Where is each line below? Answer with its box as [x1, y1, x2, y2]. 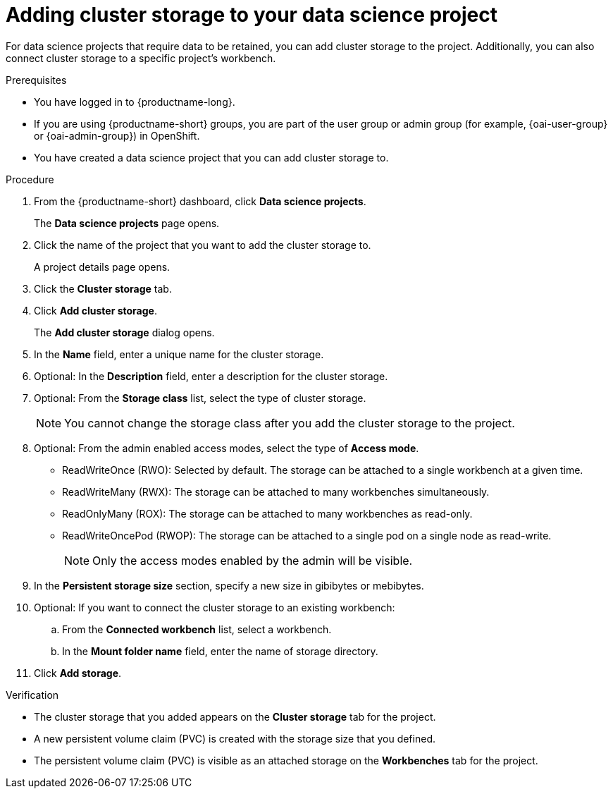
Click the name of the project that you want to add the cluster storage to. [34, 238, 371, 251]
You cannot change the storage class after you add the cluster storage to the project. [64, 415, 515, 430]
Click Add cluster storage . [34, 304, 157, 317]
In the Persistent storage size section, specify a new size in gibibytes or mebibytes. [34, 579, 424, 592]
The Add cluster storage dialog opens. [34, 326, 215, 338]
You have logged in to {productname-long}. [34, 95, 235, 108]
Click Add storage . [34, 666, 122, 679]
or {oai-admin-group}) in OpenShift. [34, 129, 200, 142]
